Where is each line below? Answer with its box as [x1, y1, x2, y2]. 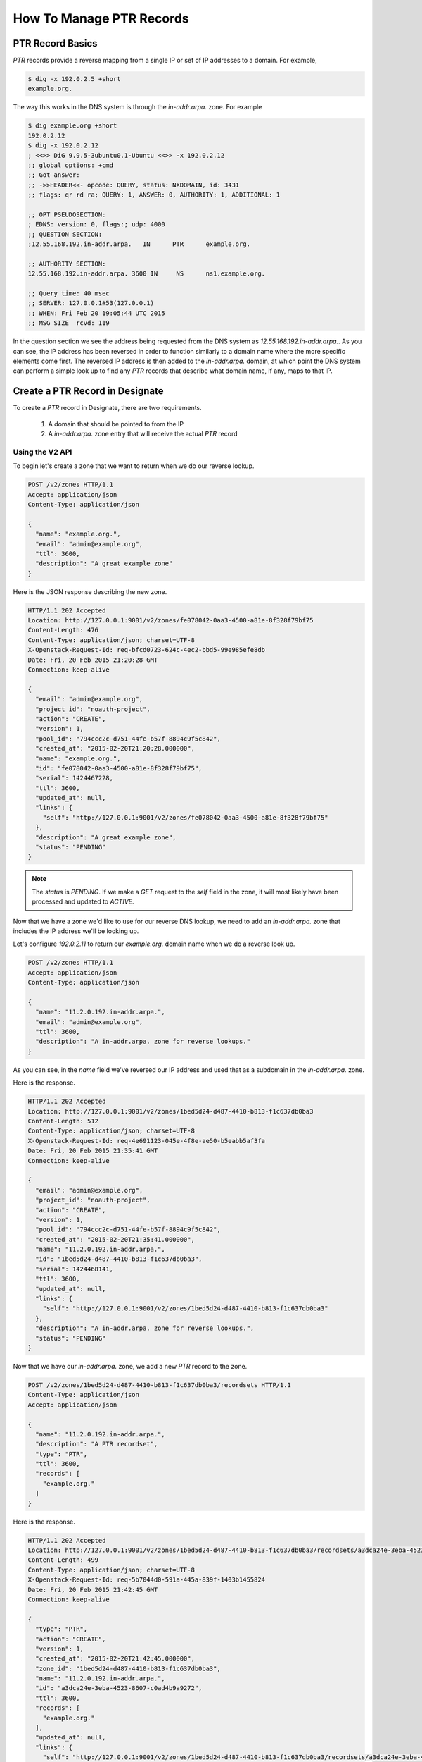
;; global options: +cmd [27, 161, 114, 169]
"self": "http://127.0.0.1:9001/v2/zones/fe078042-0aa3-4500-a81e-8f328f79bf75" [42, 813, 328, 821]
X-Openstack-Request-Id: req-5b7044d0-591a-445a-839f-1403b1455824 [27, 1576, 266, 1584]
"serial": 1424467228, [35, 774, 114, 782]
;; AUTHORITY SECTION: [27, 259, 106, 268]
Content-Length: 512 [27, 1117, 98, 1126]
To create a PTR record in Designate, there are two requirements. [13, 404, 202, 412]
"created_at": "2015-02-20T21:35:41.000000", [35, 1236, 195, 1243]
